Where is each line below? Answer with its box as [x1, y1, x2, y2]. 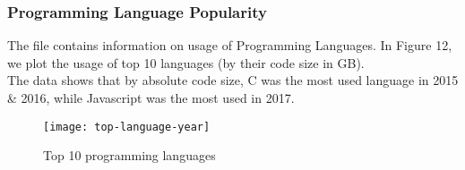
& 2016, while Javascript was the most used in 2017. [7, 89, 295, 106]
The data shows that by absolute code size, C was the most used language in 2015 [7, 71, 459, 89]
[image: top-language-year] [43, 120, 211, 133]
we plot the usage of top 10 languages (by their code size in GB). [7, 53, 365, 72]
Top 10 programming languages [43, 146, 216, 165]
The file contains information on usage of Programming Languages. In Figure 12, [7, 36, 452, 55]
